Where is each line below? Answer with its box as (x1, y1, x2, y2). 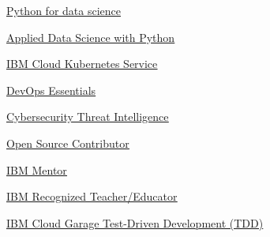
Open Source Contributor (6, 134, 129, 151)
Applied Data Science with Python (6, 28, 175, 45)
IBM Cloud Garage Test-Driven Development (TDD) (6, 214, 264, 231)
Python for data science (6, 2, 121, 18)
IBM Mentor (6, 161, 67, 178)
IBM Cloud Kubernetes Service (6, 55, 158, 72)
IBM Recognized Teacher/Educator (6, 188, 178, 205)
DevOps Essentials (6, 81, 96, 98)
